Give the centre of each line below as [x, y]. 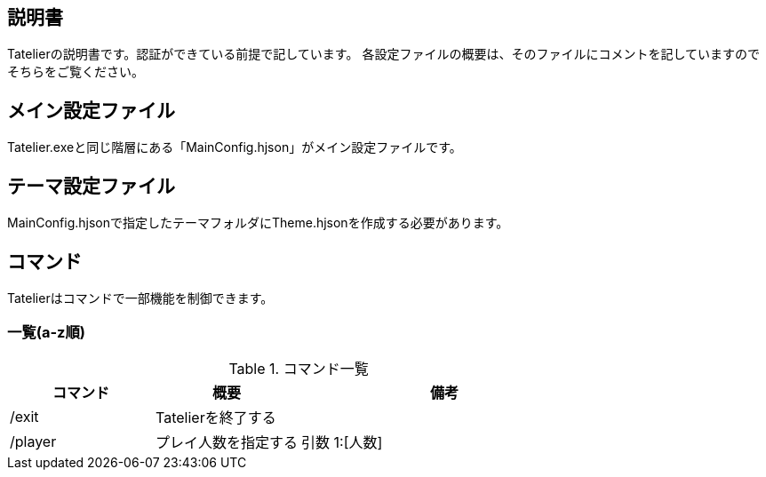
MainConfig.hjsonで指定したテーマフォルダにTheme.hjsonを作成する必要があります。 [258, 223]
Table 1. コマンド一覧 [299, 368]
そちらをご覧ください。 [76, 72]
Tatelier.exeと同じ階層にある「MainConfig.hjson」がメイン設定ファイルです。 [235, 147]
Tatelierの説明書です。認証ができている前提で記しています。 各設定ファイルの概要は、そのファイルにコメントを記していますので [383, 54]
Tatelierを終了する [216, 417]
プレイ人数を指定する [227, 442]
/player [33, 441]
